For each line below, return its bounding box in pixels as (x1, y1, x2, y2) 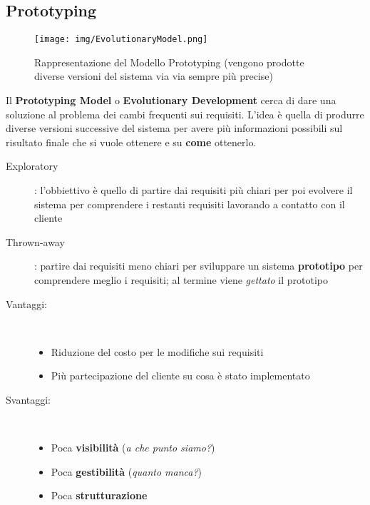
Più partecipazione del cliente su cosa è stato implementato (51, 368, 310, 383)
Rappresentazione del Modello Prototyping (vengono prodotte (34, 54, 304, 69)
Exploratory (6, 158, 58, 173)
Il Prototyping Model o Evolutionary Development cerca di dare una (6, 93, 336, 108)
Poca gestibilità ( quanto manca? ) (51, 464, 202, 479)
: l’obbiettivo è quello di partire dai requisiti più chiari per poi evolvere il (34, 183, 353, 198)
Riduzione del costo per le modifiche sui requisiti (51, 344, 264, 359)
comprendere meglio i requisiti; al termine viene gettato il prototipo (34, 272, 329, 287)
